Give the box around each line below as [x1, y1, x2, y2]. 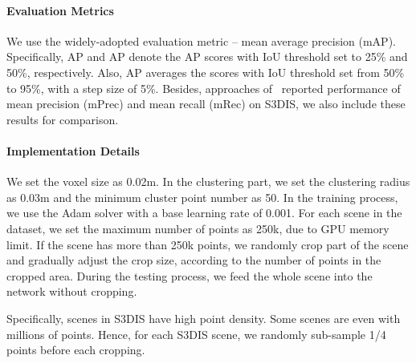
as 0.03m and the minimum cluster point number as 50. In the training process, [6, 188, 398, 205]
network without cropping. [6, 283, 137, 300]
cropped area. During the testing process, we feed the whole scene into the [6, 267, 373, 284]
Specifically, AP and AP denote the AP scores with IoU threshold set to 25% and [6, 48, 408, 65]
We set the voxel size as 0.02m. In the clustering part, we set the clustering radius [6, 173, 410, 190]
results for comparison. [6, 111, 119, 127]
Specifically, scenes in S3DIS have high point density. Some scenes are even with [6, 309, 401, 326]
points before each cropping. [6, 341, 145, 358]
